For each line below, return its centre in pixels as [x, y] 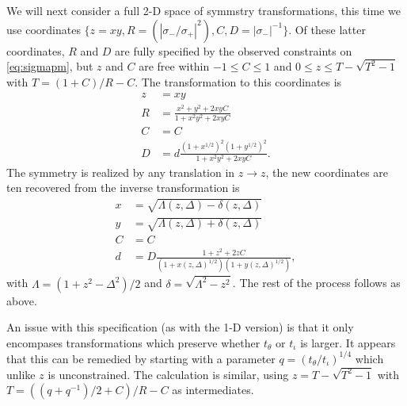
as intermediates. [213, 390]
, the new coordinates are [327, 172]
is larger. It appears [348, 342]
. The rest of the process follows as [316, 283]
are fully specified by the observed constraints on [234, 50]
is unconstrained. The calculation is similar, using [168, 374]
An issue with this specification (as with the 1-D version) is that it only [180, 327]
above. [22, 300]
